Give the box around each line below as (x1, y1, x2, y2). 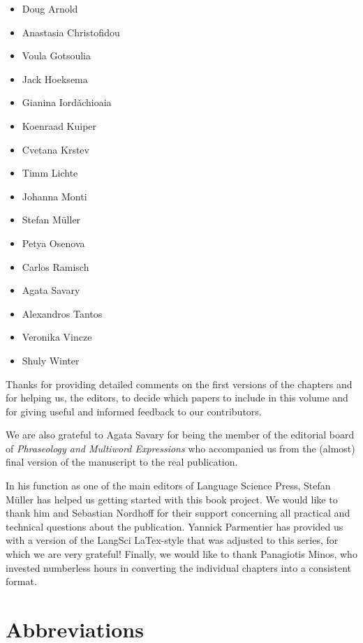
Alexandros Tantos (22, 306, 103, 320)
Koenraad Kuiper (22, 118, 97, 133)
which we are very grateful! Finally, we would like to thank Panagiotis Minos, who (6, 547, 357, 561)
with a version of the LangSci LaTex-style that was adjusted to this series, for (6, 533, 339, 547)
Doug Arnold (22, 1, 78, 15)
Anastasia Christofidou (22, 24, 120, 39)
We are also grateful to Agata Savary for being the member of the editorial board (6, 427, 355, 442)
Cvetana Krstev (22, 142, 89, 156)
